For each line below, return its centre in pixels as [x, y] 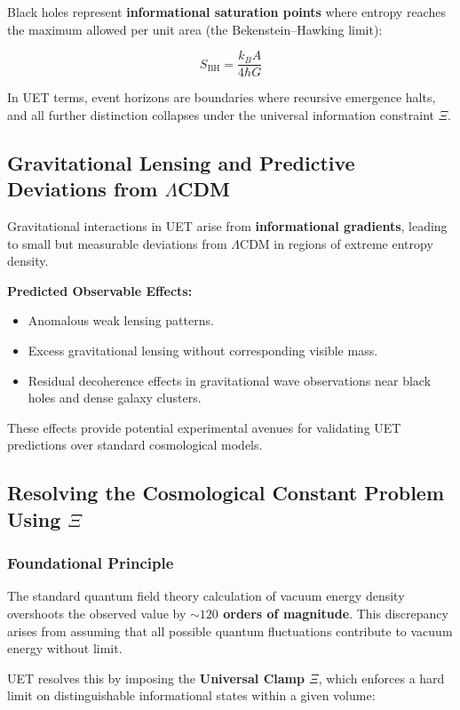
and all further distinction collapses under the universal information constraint [221, 114]
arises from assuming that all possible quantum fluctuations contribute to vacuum [230, 630]
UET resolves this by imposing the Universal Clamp [156, 678]
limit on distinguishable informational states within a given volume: [191, 695]
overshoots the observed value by [97, 613]
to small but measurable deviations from [117, 243]
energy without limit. [65, 648]
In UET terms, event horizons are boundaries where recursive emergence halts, [222, 97]
